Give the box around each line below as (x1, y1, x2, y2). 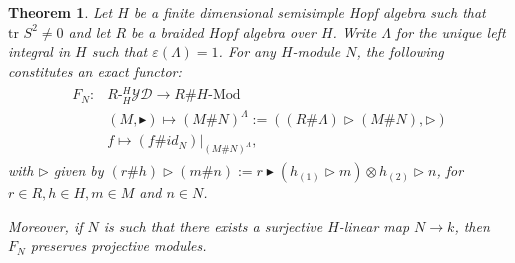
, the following (356, 41, 444, 62)
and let (68, 21, 111, 42)
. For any (218, 41, 276, 62)
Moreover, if (8, 215, 83, 236)
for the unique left (395, 21, 506, 42)
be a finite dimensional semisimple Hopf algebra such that (133, 2, 486, 22)
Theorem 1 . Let (8, 2, 113, 22)
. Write (332, 21, 377, 42)
